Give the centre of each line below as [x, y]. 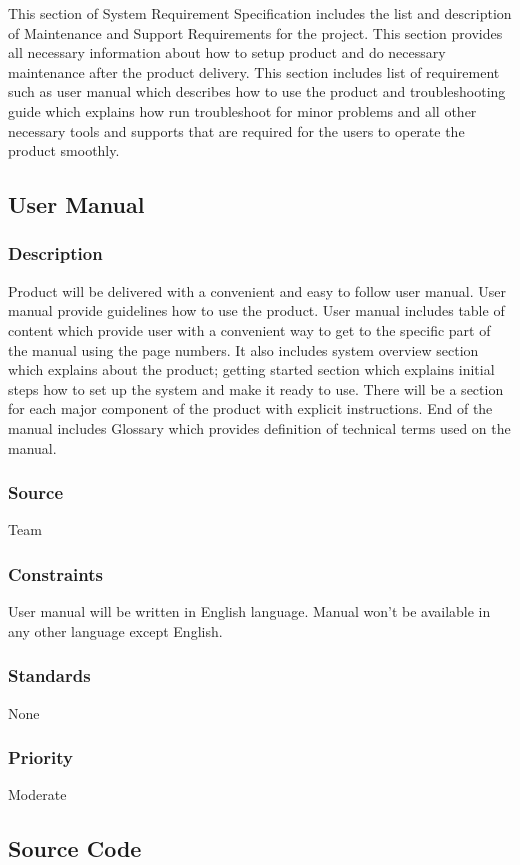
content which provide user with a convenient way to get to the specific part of [249, 329]
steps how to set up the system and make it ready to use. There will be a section [256, 388]
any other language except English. [115, 630]
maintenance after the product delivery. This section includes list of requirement [254, 71]
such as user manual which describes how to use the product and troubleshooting [257, 91]
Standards [49, 675]
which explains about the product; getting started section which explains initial [251, 369]
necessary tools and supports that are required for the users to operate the [236, 130]
